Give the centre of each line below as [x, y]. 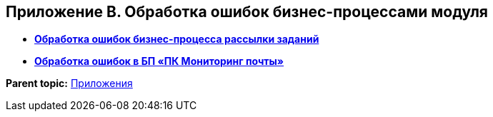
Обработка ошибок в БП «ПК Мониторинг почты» [159, 61]
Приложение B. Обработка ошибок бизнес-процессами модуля [247, 12]
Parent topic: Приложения [69, 83]
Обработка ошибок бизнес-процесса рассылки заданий [177, 39]
